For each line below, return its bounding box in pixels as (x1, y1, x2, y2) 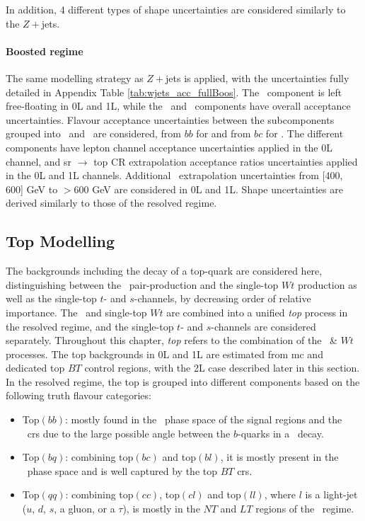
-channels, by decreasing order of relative (134, 291, 311, 306)
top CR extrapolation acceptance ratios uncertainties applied (93, 154, 358, 168)
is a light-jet (305, 487, 358, 502)
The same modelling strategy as (6, 70, 144, 85)
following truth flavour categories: (6, 388, 151, 403)
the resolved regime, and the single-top (6, 319, 174, 333)
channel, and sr (6, 154, 72, 168)
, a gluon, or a (54, 501, 115, 516)
